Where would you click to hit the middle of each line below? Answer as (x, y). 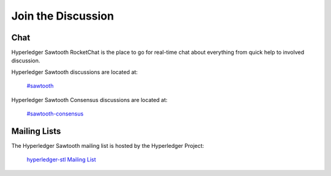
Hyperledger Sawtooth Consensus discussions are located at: (89, 100)
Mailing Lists (36, 131)
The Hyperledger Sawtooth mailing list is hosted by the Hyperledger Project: (108, 145)
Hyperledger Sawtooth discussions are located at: (74, 72)
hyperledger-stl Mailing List (61, 159)
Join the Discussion (63, 16)
